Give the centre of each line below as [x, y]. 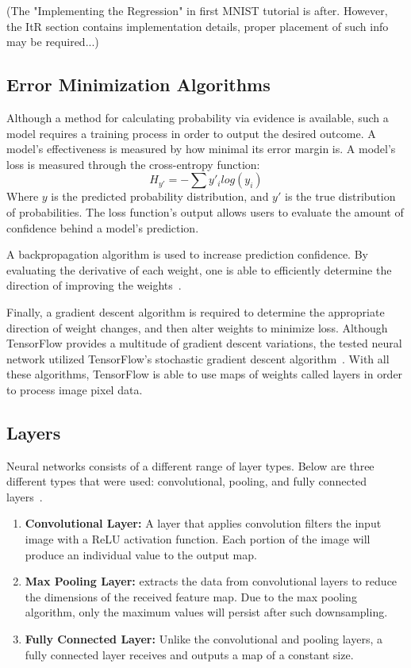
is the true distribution [340, 196]
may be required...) [53, 42]
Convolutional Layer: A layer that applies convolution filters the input [203, 523]
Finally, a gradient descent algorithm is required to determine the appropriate [196, 311]
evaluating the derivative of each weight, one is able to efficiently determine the [199, 269]
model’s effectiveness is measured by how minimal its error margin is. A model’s [201, 149]
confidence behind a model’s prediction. [103, 227]
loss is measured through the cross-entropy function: [133, 164]
